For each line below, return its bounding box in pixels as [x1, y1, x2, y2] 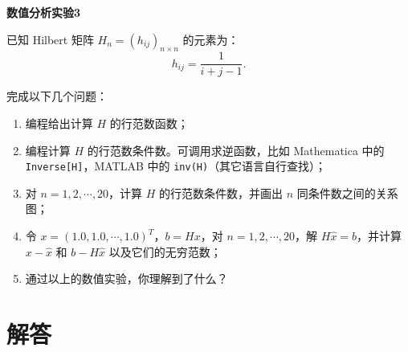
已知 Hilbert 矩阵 [6, 31, 94, 47]
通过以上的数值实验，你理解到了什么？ [25, 270, 228, 287]
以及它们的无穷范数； [108, 243, 222, 260]
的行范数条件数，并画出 [159, 184, 284, 201]
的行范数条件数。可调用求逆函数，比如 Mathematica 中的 [87, 141, 385, 158]
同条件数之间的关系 [296, 184, 398, 201]
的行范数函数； [109, 115, 189, 132]
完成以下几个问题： [6, 88, 108, 104]
